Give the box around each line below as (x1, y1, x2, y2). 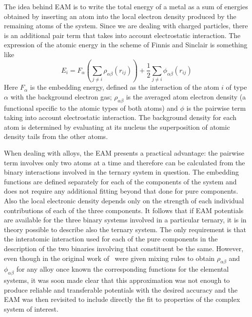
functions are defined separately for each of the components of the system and (4, 176, 237, 186)
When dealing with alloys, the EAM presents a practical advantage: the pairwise (4, 148, 244, 158)
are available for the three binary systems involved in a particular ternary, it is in (4, 215, 247, 225)
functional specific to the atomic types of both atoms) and (4, 102, 178, 113)
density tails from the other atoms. (4, 131, 108, 141)
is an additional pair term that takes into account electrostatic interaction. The (4, 30, 241, 40)
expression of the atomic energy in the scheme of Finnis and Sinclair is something (4, 40, 248, 50)
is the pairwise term (186, 102, 246, 113)
